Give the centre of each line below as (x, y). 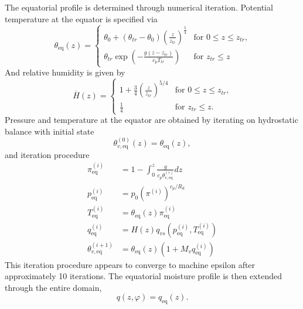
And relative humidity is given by (65, 72)
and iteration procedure (47, 154)
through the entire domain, (53, 287)
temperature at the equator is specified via (81, 18)
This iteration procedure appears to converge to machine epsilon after (130, 264)
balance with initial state (50, 131)
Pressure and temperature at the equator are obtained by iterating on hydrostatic (151, 120)
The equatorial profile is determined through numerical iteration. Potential (139, 7)
